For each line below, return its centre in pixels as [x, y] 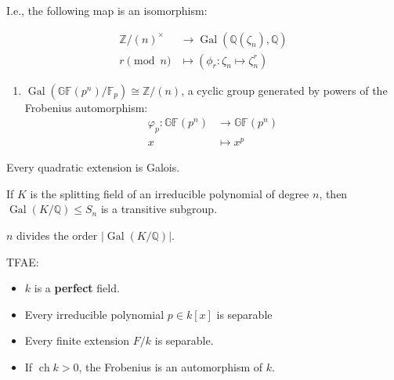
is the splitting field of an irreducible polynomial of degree [170, 193]
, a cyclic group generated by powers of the [284, 90]
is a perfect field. [77, 288]
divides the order [57, 235]
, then [333, 193]
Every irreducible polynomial [94, 314]
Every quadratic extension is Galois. [93, 167]
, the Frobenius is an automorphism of [171, 366]
